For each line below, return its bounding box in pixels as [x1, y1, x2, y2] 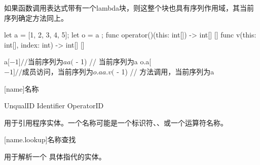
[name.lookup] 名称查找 [4, 134, 76, 145]
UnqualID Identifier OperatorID [4, 100, 104, 111]
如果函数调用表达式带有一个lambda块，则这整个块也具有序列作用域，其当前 [4, 3, 254, 13]
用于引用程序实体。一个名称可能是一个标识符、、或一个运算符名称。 [4, 117, 228, 128]
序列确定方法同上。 [4, 12, 68, 23]
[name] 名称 [4, 83, 39, 94]
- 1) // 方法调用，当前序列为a [117, 66, 214, 76]
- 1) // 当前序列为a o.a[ [76, 56, 152, 67]
